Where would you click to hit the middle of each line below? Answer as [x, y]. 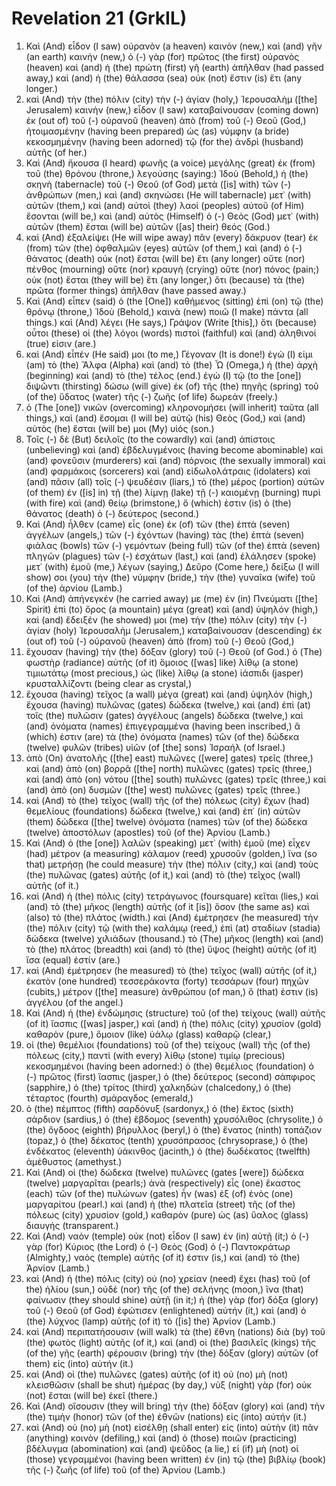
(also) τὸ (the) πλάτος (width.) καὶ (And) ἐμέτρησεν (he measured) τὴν [172, 917]
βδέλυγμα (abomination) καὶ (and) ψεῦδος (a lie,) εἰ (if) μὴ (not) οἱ [162, 1448]
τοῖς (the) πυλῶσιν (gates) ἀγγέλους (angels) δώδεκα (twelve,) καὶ [164, 715]
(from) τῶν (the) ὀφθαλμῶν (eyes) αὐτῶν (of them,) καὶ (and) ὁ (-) [164, 248]
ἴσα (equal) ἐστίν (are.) [73, 959]
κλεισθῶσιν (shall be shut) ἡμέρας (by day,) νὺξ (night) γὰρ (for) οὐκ [168, 1384]
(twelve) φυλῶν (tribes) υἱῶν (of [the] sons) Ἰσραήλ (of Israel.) [155, 747]
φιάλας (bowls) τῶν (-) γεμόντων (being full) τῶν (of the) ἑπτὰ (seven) [173, 545]
